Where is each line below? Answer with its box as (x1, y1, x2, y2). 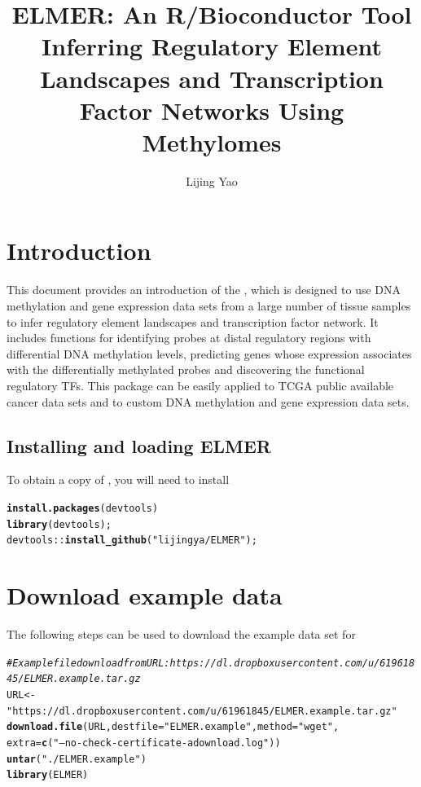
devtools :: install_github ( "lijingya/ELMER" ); (7, 534, 257, 547)
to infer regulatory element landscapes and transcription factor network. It (7, 313, 379, 330)
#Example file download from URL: (7, 657, 170, 669)
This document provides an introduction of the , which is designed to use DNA (7, 281, 401, 298)
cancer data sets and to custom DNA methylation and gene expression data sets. (7, 393, 410, 410)
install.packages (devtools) (7, 502, 159, 514)
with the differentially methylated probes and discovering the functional (7, 361, 365, 378)
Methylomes (142, 125, 282, 158)
